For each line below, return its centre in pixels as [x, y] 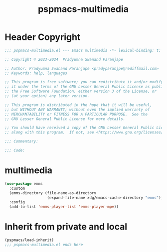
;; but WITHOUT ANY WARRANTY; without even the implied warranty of [77, 110]
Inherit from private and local [66, 227]
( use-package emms [24, 184]
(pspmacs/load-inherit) [29, 240]
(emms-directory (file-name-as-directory [53, 193]
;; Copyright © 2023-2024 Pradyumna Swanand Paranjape [64, 59]
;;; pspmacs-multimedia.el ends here [44, 245]
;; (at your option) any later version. [47, 96]
